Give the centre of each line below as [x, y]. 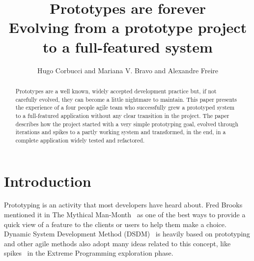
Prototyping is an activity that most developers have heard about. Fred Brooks [123, 205]
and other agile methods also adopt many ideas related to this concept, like [117, 243]
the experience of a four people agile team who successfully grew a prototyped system [125, 107]
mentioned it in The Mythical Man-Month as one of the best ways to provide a [125, 215]
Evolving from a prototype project [128, 27]
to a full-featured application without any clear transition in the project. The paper [122, 115]
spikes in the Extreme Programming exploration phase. [89, 253]
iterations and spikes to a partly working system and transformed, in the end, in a [121, 132]
